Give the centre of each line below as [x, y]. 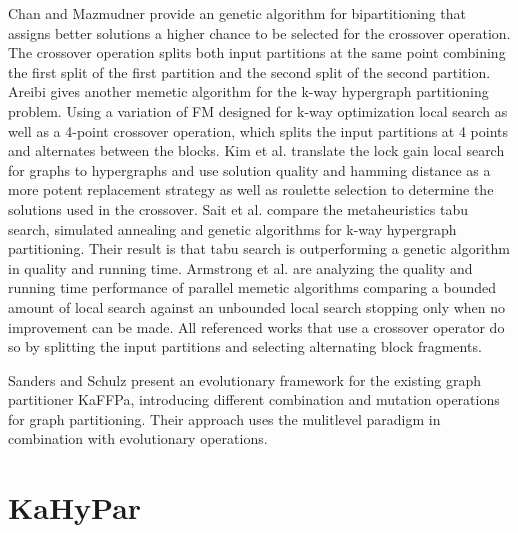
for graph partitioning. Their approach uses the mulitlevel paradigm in [224, 418]
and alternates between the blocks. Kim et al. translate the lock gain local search [256, 150]
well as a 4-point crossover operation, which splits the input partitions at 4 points [258, 130]
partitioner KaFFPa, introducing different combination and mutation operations [254, 399]
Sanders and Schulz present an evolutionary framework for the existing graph [245, 379]
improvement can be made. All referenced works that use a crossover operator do [256, 326]
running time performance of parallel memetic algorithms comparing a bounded [252, 287]
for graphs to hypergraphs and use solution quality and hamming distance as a [249, 169]
